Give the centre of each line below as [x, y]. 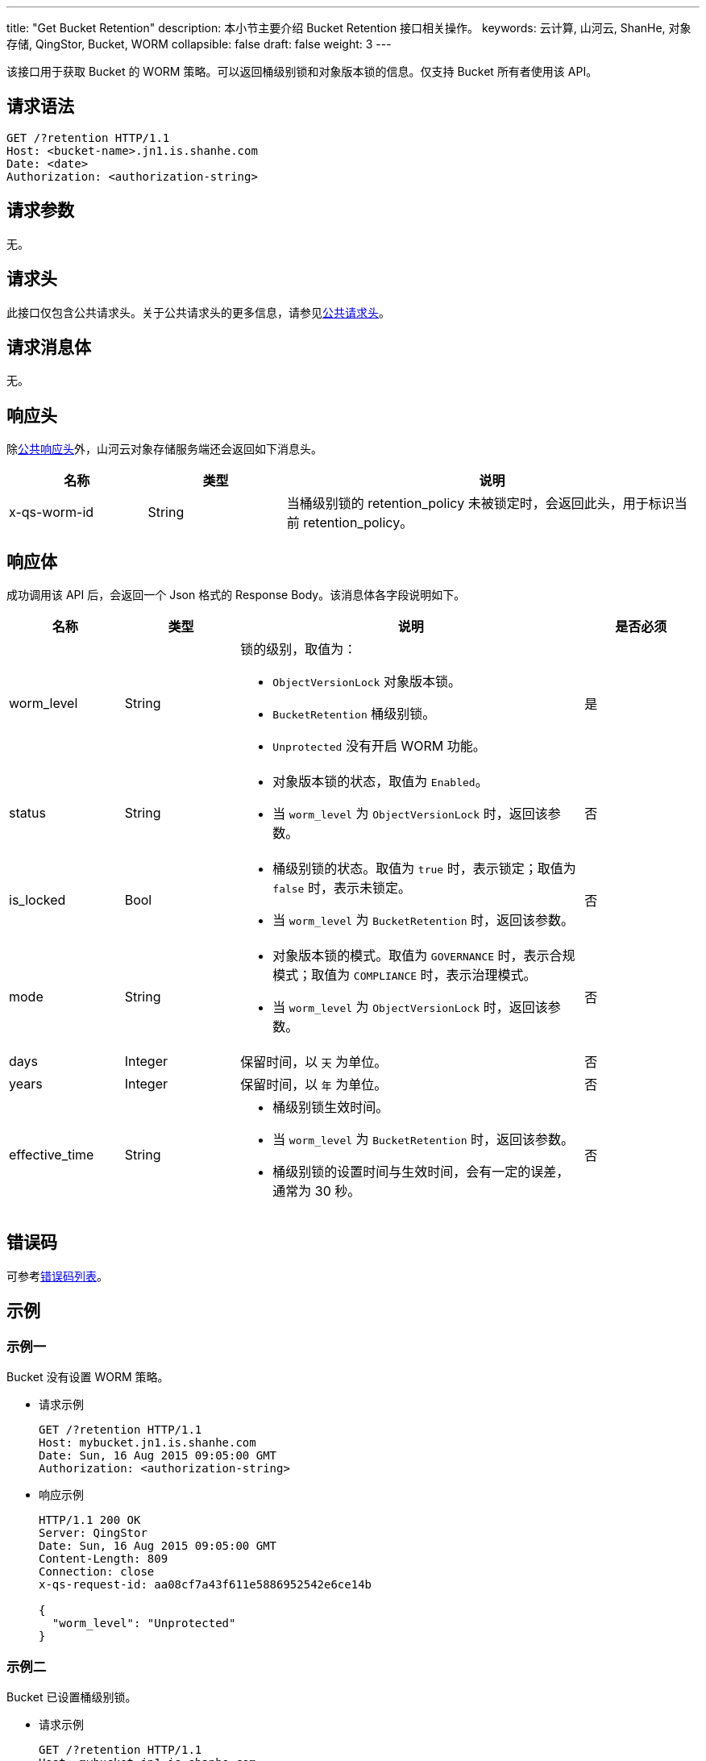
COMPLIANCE [385, 976]
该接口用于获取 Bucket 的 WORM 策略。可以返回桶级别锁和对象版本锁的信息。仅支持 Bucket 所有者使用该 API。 [302, 71]
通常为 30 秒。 [317, 1191]
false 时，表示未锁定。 [342, 888]
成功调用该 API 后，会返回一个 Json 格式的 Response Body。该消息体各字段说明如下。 [236, 595]
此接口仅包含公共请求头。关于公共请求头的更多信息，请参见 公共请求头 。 [198, 312]
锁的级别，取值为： [299, 649]
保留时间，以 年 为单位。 [314, 1085]
